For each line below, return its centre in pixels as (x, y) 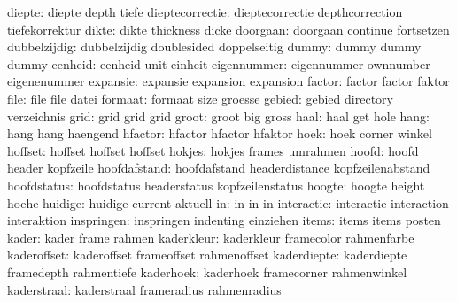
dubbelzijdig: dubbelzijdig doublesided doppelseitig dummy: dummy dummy (214, 46)
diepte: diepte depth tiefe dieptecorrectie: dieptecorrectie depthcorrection (205, 12)
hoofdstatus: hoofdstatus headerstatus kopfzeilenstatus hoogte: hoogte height (216, 185)
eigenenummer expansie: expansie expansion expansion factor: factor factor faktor (228, 81)
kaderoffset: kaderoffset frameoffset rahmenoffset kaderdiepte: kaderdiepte (207, 255)
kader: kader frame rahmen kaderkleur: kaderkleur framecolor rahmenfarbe (211, 237)
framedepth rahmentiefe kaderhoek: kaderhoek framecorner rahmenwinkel (207, 271)
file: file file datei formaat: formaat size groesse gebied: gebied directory (200, 98)
